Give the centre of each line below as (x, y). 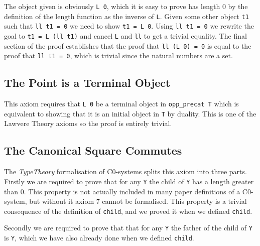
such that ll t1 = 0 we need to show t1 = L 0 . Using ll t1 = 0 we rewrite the (129, 26)
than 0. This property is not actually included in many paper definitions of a (122, 191)
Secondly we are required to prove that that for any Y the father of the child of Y (128, 228)
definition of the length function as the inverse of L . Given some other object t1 (126, 16)
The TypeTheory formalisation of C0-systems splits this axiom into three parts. (125, 171)
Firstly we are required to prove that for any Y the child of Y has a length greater (129, 181)
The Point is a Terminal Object (87, 83)
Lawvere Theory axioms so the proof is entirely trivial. (88, 123)
